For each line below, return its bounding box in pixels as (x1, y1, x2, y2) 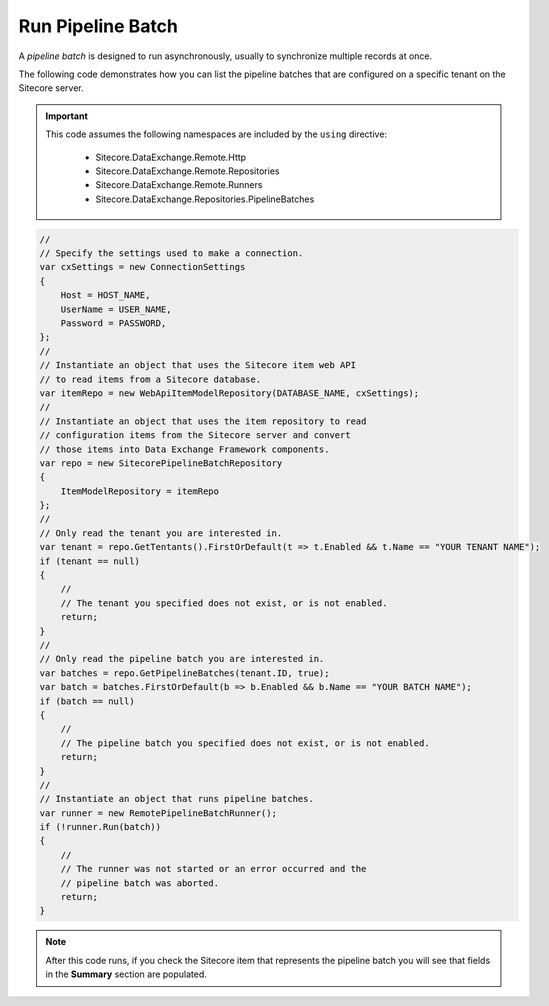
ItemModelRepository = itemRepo (60, 485, 220, 497)
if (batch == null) (39, 695, 135, 707)
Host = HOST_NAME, (60, 290, 151, 301)
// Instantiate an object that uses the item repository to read (39, 415, 367, 427)
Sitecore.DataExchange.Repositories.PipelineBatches (95, 193, 315, 205)
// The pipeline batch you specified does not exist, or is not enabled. (60, 737, 430, 749)
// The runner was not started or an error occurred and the (60, 863, 367, 875)
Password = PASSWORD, (60, 318, 167, 329)
